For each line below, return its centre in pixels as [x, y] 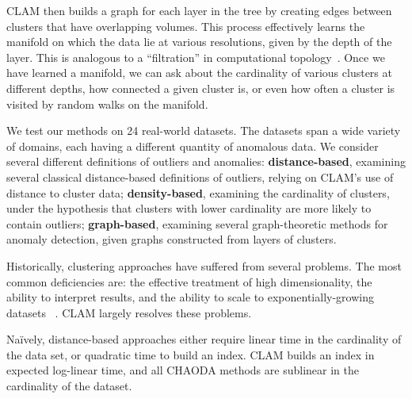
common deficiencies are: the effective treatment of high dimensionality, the [189, 281]
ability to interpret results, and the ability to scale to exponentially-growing [190, 297]
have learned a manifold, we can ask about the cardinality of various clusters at [199, 73]
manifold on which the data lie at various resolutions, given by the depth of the [199, 42]
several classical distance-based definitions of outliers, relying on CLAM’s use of [200, 176]
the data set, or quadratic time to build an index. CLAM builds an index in [191, 354]
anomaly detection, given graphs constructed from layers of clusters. [172, 239]
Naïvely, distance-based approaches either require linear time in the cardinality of [204, 339]
